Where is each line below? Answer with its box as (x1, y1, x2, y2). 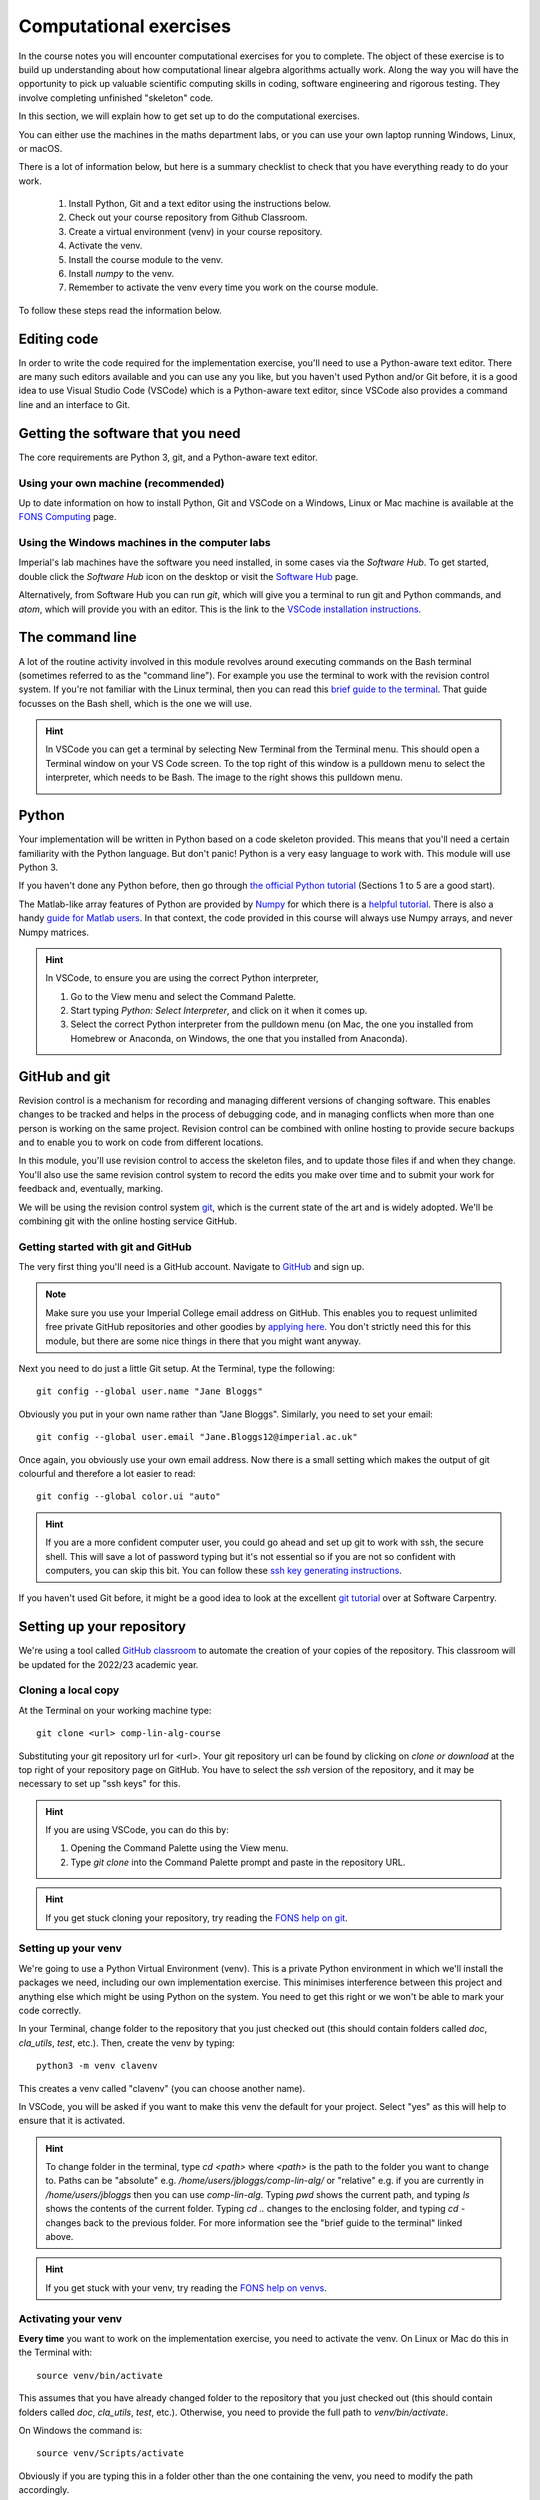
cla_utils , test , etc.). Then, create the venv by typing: (18, 2036, 235, 2049)
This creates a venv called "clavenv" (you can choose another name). (18, 2082, 305, 2094)
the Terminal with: (18, 2346, 93, 2359)
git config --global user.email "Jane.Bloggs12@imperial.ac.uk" (36, 1431, 359, 1443)
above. (45, 2231, 74, 2243)
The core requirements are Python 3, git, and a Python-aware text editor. (18, 451, 319, 463)
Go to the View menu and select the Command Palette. (70, 990, 297, 1002)
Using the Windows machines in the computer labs (18, 536, 272, 550)
